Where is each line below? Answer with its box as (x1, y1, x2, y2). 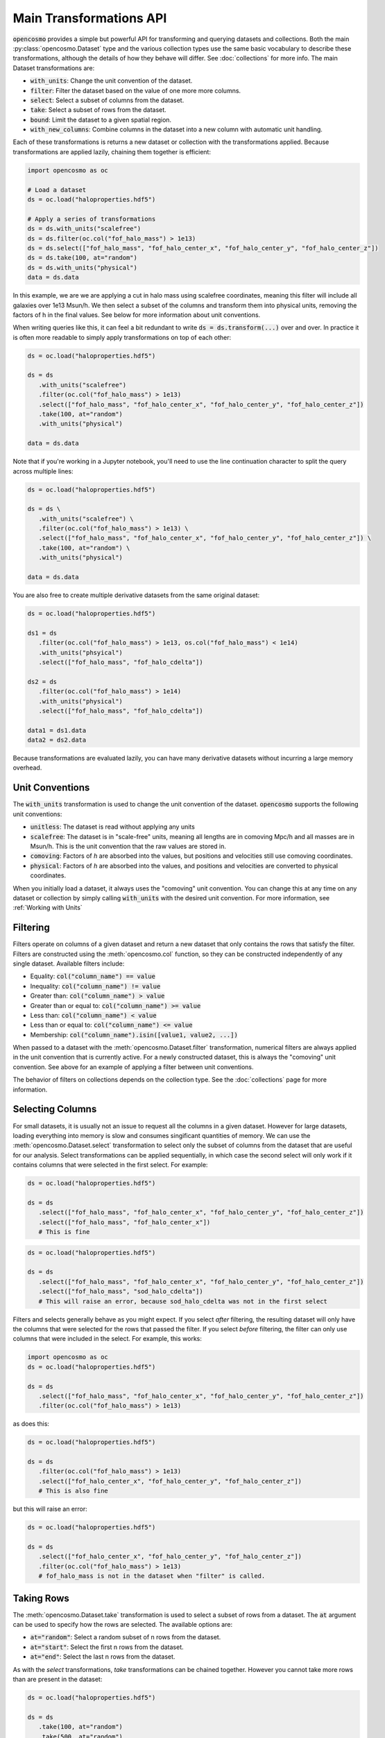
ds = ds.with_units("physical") (27, 263, 138, 271)
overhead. (12, 763, 42, 772)
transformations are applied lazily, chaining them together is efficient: (12, 147, 212, 156)
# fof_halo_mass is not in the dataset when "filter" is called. (38, 1572, 266, 1580)
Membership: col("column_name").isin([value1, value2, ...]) (30, 1030, 239, 1039)
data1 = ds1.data (27, 726, 87, 734)
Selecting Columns (12, 1103, 97, 1115)
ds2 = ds (27, 678, 58, 685)
